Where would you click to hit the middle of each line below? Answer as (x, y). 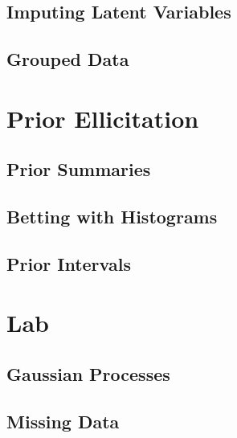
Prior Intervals (69, 263)
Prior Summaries (79, 169)
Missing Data (63, 421)
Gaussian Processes (88, 374)
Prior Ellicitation (103, 118)
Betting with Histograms (112, 217)
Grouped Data (68, 59)
